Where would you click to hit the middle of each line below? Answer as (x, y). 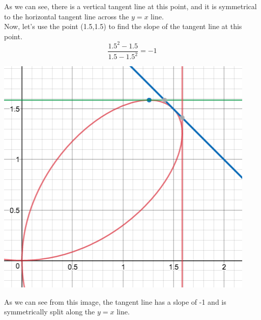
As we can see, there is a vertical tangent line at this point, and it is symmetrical (130, 6)
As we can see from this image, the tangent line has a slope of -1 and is (115, 301)
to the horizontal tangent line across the (67, 16)
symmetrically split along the (50, 312)
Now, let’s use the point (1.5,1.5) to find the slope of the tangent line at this (123, 26)
